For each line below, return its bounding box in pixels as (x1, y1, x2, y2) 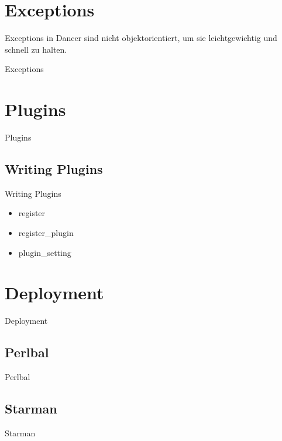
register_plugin (18, 227, 74, 239)
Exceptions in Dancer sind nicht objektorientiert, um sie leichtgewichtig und (5, 32, 277, 44)
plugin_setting (18, 246, 71, 258)
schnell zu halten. (5, 43, 67, 55)
